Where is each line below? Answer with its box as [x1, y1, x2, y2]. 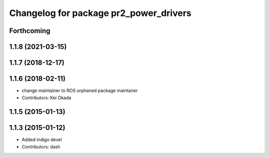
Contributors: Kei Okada [21, 94, 71, 100]
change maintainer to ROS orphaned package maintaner [21, 87, 138, 93]
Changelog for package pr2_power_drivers [9, 7, 192, 18]
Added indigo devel [21, 136, 62, 142]
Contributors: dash [21, 143, 60, 149]
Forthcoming [9, 26, 50, 35]
